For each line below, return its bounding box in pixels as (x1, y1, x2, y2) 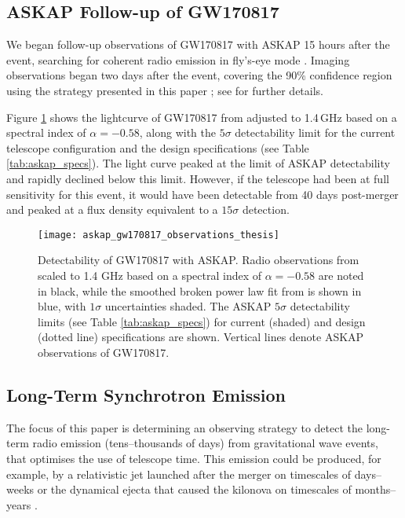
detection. (242, 201, 290, 218)
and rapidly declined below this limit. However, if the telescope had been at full (6, 170, 389, 186)
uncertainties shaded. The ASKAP (104, 298, 272, 314)
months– (355, 481, 396, 498)
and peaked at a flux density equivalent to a (6, 201, 218, 218)
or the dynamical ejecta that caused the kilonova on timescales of (37, 481, 352, 498)
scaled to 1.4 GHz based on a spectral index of (38, 266, 262, 283)
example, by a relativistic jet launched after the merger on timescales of (6, 465, 352, 482)
